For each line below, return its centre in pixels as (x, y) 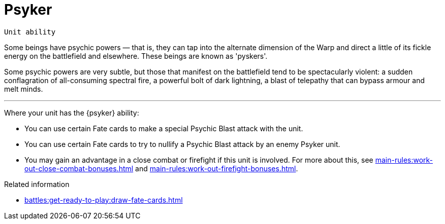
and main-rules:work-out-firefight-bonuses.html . (217, 168)
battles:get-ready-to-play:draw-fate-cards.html (104, 200)
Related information (37, 184)
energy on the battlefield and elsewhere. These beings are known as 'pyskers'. (136, 56)
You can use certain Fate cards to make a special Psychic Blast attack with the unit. (164, 128)
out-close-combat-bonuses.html (79, 168)
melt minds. (24, 89)
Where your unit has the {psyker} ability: (72, 113)
